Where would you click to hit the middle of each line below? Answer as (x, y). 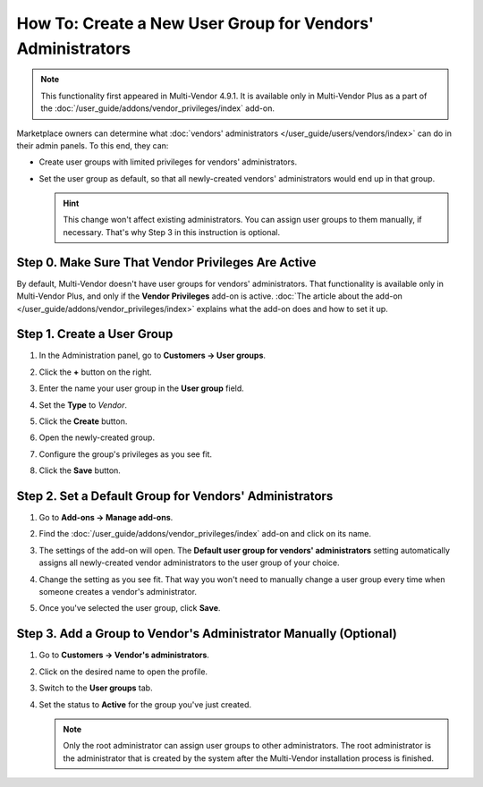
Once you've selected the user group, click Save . (130, 608)
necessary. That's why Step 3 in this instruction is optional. (172, 232)
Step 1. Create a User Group (95, 334)
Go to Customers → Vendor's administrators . (124, 655)
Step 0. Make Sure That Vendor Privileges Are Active (166, 262)
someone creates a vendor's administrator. (118, 592)
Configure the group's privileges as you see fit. (126, 454)
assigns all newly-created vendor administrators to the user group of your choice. (189, 563)
